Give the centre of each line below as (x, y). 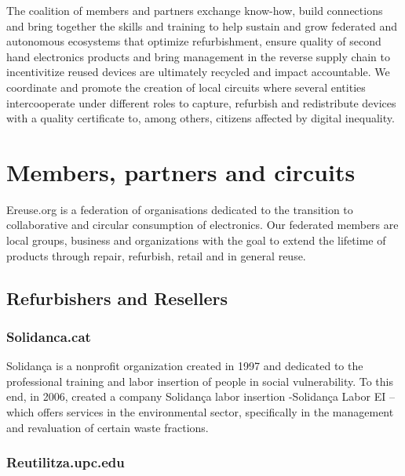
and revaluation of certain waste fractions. (108, 427)
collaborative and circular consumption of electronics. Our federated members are (202, 225)
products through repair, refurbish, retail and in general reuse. (156, 255)
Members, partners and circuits (181, 171)
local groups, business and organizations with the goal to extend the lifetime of (196, 240)
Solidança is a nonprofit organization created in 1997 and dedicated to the (185, 366)
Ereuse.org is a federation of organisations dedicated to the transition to (180, 209)
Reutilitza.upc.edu (66, 462)
